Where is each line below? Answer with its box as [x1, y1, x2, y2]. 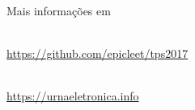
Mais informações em [6, 2, 111, 18]
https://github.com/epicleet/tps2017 [6, 45, 189, 62]
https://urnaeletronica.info [6, 88, 139, 104]
